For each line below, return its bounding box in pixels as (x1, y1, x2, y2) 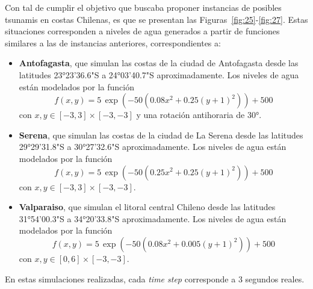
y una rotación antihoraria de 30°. (136, 108, 262, 121)
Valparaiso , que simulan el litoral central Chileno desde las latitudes (19, 200, 276, 213)
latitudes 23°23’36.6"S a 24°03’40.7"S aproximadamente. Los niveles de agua (19, 68, 299, 81)
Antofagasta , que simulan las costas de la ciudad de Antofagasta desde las (19, 57, 299, 69)
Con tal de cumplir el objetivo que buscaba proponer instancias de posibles (5, 1, 282, 13)
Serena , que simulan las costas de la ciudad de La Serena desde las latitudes (19, 128, 303, 141)
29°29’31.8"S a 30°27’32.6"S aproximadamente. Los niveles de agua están (19, 140, 287, 153)
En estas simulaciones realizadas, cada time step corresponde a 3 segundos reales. (5, 272, 305, 285)
